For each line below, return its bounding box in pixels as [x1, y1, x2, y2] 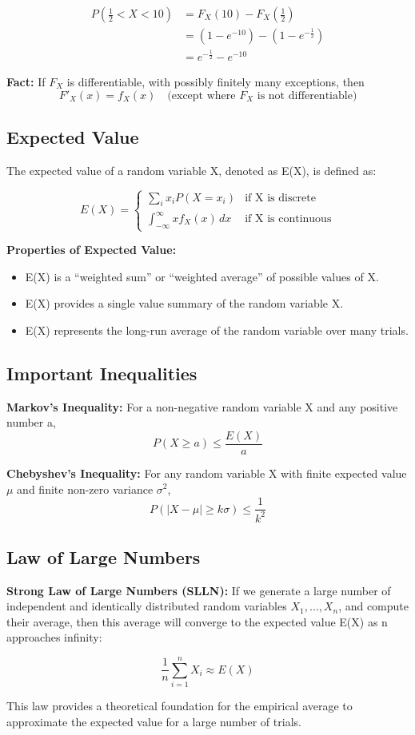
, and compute [338, 598, 409, 614]
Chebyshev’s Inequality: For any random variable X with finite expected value [6, 464, 407, 481]
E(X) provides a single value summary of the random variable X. [25, 295, 344, 312]
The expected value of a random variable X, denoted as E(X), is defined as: [6, 161, 377, 178]
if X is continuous [245, 213, 332, 225]
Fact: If [6, 73, 46, 90]
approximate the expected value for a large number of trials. [6, 713, 301, 729]
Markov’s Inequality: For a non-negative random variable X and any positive [6, 398, 398, 415]
